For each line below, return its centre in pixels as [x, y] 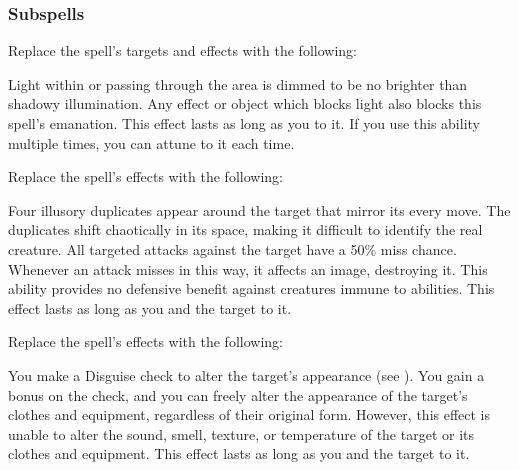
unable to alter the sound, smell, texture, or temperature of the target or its [241, 433]
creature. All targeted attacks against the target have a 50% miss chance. [232, 248]
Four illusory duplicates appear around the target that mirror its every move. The [259, 209]
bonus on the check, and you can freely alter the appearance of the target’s [238, 394]
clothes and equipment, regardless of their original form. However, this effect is [249, 414]
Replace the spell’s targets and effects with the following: [182, 50]
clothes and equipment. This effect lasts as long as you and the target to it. [239, 453]
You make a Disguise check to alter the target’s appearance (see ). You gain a [246, 374]
